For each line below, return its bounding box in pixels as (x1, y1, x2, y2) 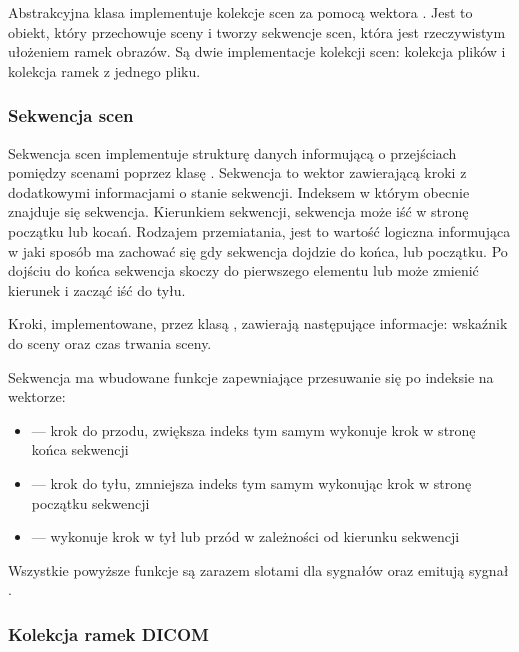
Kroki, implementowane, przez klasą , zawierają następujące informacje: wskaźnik (8, 313, 508, 334)
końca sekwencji (31, 439, 129, 460)
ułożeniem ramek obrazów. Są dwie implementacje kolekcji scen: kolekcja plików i (8, 41, 506, 62)
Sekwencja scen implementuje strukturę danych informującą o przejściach (8, 142, 457, 163)
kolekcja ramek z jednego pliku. (8, 60, 201, 81)
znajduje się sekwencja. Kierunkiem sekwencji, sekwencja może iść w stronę (8, 201, 469, 222)
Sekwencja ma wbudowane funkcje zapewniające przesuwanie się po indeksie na (8, 366, 494, 387)
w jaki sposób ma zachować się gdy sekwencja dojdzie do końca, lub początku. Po (8, 240, 508, 261)
